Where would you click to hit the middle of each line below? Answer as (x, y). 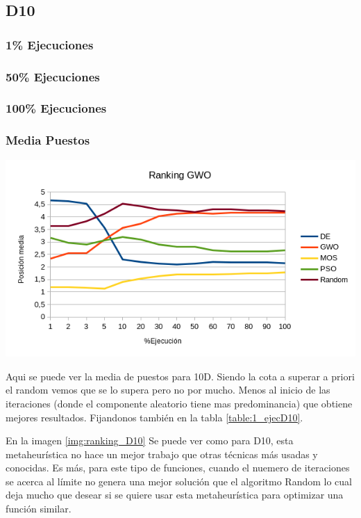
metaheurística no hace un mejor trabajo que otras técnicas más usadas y (162, 454)
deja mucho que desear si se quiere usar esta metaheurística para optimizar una (175, 495)
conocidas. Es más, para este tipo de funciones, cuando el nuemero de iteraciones (178, 468)
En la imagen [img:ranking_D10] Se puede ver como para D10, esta (150, 440)
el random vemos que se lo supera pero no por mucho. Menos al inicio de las (168, 390)
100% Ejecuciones (56, 108)
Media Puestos (48, 140)
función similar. (39, 509)
